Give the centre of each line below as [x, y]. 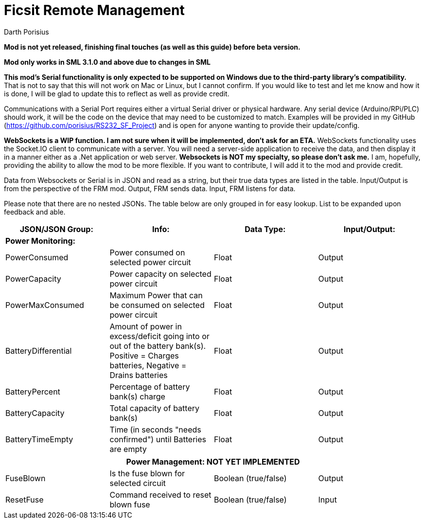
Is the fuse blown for [147, 473]
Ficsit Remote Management [94, 10]
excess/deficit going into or [159, 336]
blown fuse [130, 504]
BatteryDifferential [39, 351]
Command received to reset [160, 495]
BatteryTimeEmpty [39, 439]
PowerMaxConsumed [45, 305]
